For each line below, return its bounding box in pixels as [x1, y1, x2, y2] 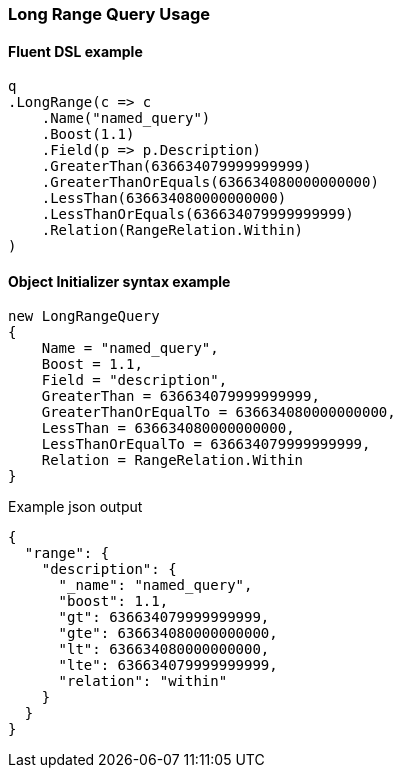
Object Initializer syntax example [8, 272, 231, 290]
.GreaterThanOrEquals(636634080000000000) [41, 174, 379, 191]
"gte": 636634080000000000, [58, 625, 278, 642]
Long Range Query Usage [8, 4, 210, 24]
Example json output [8, 498, 143, 516]
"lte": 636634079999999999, [58, 657, 278, 674]
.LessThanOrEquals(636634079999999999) [41, 206, 354, 223]
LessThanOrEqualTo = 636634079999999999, [41, 436, 371, 453]
